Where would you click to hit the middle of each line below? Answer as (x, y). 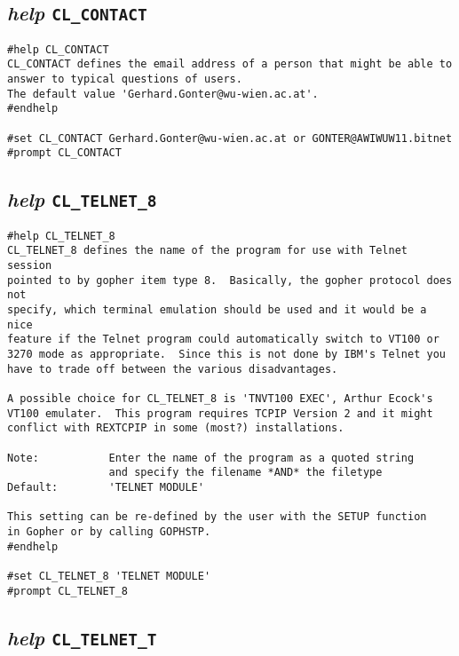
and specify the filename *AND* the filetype (245, 473)
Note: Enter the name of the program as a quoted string (211, 458)
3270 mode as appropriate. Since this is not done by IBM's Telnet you (226, 355)
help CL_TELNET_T (82, 637)
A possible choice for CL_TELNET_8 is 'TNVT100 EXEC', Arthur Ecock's (220, 399)
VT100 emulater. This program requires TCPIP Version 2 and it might (220, 413)
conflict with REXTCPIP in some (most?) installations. (176, 428)
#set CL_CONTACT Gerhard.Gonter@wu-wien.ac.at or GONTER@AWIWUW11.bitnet (230, 138)
